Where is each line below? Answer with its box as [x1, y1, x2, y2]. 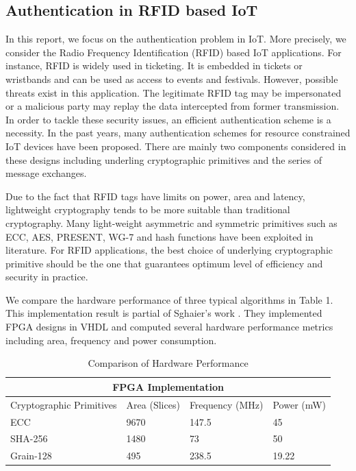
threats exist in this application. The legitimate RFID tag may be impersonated [5, 85, 342, 99]
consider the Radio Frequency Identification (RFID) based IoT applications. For [5, 45, 342, 59]
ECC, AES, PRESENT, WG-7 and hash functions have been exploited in [5, 229, 314, 243]
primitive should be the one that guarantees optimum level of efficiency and [5, 256, 323, 270]
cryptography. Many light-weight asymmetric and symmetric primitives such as [5, 215, 338, 230]
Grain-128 [10, 448, 52, 463]
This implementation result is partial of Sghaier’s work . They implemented [5, 306, 322, 320]
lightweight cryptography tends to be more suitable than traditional [5, 202, 290, 217]
